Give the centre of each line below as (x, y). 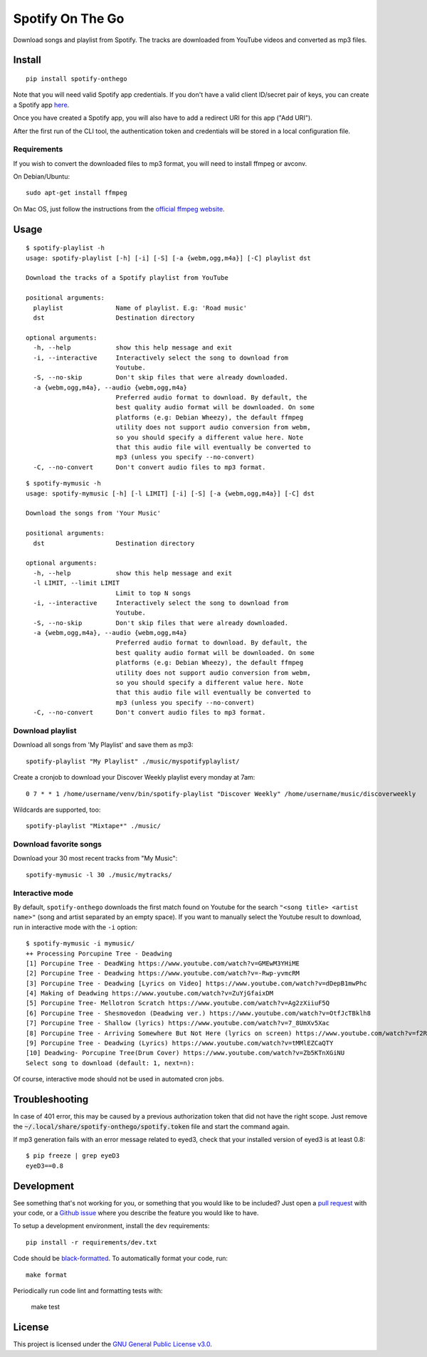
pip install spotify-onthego (77, 79)
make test (46, 1307)
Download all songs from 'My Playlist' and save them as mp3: (103, 745)
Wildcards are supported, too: (57, 810)
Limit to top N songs (153, 593)
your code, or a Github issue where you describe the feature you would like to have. (136, 1212)
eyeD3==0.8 (45, 1165)
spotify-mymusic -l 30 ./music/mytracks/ (99, 875)
